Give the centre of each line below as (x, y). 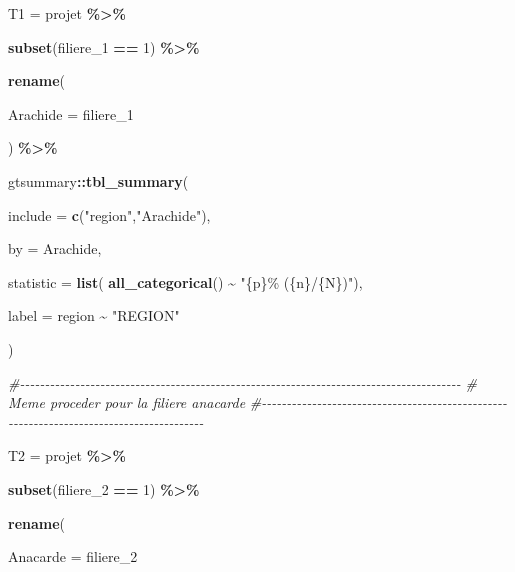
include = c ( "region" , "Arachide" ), (109, 214)
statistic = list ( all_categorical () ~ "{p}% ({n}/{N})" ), (185, 281)
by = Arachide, (55, 248)
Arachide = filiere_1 (71, 113)
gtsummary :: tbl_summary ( (98, 180)
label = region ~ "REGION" (94, 315)
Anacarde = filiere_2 (73, 556)
